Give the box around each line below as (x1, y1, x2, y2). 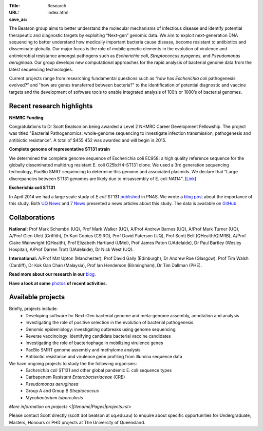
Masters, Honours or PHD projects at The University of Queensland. (9, 419, 146, 425)
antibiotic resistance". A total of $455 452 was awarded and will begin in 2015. (9, 137, 167, 143)
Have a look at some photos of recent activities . (9, 280, 107, 286)
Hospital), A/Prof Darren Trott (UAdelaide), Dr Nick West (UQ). (9, 246, 134, 252)
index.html (47, 10, 69, 16)
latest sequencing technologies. (9, 66, 73, 72)
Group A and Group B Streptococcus (25, 388, 99, 394)
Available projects (9, 293, 65, 301)
